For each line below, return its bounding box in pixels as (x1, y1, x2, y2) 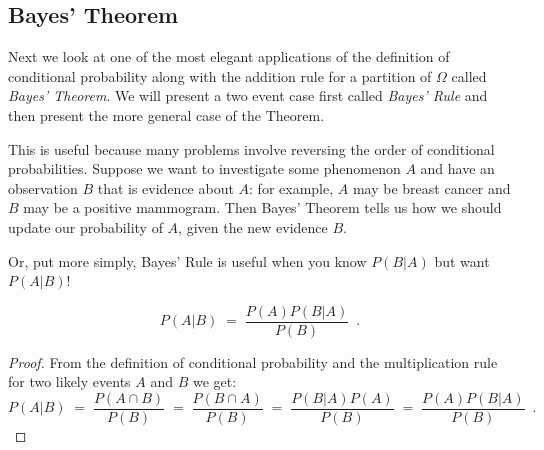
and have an (420, 158, 495, 179)
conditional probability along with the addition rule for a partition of (8, 65, 432, 86)
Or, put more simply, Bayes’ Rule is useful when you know (8, 250, 367, 271)
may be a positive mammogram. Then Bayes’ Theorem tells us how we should (23, 197, 502, 218)
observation (8, 177, 78, 198)
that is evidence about (97, 177, 234, 198)
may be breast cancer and (352, 177, 511, 198)
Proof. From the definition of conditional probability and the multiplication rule (8, 351, 498, 372)
